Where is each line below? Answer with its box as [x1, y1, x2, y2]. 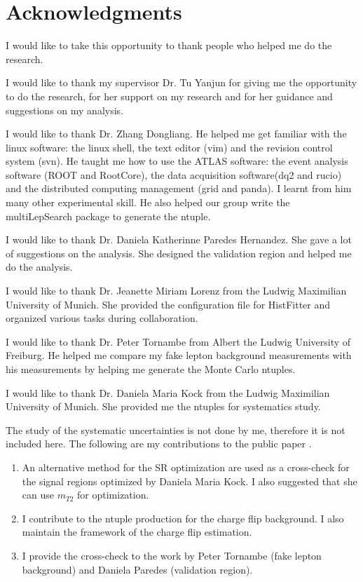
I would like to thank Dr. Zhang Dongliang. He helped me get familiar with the [6, 126, 347, 141]
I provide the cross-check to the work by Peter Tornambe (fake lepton [22, 548, 322, 562]
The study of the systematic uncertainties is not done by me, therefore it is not [6, 422, 345, 437]
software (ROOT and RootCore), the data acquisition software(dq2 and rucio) [6, 167, 342, 182]
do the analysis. [6, 259, 73, 274]
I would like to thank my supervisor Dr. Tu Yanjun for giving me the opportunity [6, 75, 357, 90]
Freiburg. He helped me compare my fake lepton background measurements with [6, 348, 352, 363]
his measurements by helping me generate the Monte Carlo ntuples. [6, 362, 296, 376]
